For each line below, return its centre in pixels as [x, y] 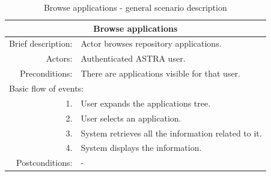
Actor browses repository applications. [151, 43]
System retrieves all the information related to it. [171, 133]
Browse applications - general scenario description [135, 7]
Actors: [59, 58]
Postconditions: [44, 163]
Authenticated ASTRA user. [133, 58]
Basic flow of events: [46, 88]
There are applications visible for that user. [160, 73]
